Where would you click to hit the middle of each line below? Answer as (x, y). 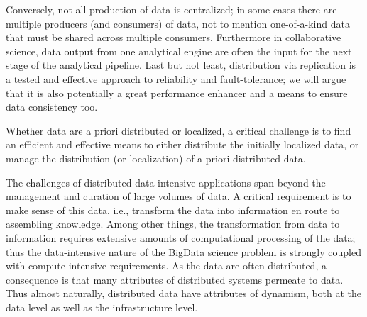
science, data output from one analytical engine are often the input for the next (179, 51)
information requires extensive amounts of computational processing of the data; (181, 237)
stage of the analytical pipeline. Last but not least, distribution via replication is (181, 65)
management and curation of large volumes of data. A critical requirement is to (179, 196)
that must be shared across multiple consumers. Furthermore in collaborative (174, 37)
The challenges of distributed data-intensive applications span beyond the (166, 182)
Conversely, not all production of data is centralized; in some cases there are (171, 9)
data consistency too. (52, 107)
